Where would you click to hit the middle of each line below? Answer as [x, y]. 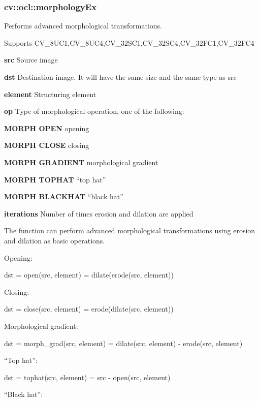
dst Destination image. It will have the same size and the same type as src [120, 77]
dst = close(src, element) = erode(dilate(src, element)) [89, 309]
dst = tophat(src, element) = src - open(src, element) [87, 377]
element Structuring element [50, 94]
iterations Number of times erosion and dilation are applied [99, 213]
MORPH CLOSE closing [47, 145]
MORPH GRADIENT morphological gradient [81, 162]
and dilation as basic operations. [55, 240]
